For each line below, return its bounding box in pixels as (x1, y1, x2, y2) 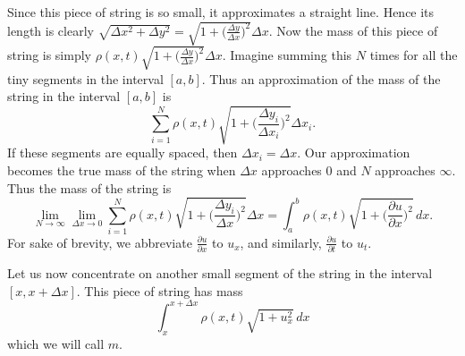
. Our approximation (297, 143, 410, 162)
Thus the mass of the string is (7, 178, 172, 197)
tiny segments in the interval (7, 69, 164, 88)
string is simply (7, 46, 91, 64)
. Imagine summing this (222, 46, 352, 64)
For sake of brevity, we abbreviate (7, 233, 192, 251)
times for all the (369, 46, 458, 64)
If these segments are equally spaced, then (7, 143, 238, 162)
